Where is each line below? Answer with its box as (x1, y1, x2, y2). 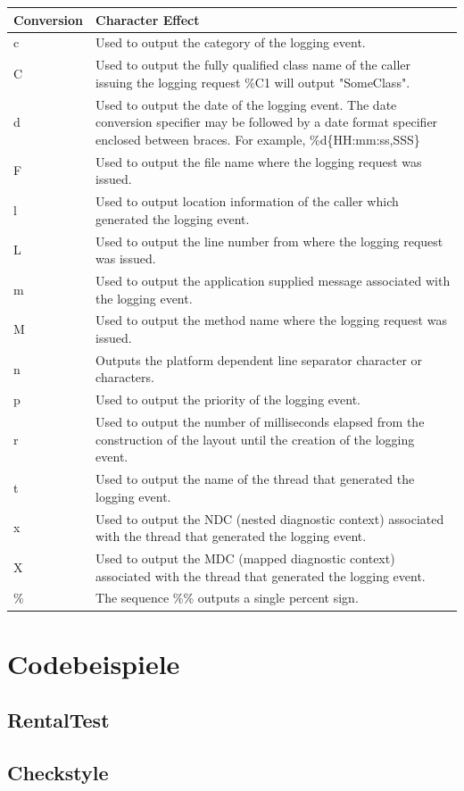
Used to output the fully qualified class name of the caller (95, 55, 411, 74)
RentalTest (7, 706, 110, 734)
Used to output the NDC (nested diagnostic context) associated (95, 509, 444, 528)
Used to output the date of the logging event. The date (95, 95, 397, 113)
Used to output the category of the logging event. (95, 33, 366, 52)
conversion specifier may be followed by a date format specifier (95, 112, 438, 131)
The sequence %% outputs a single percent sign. (95, 588, 359, 607)
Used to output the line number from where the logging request (95, 231, 443, 250)
